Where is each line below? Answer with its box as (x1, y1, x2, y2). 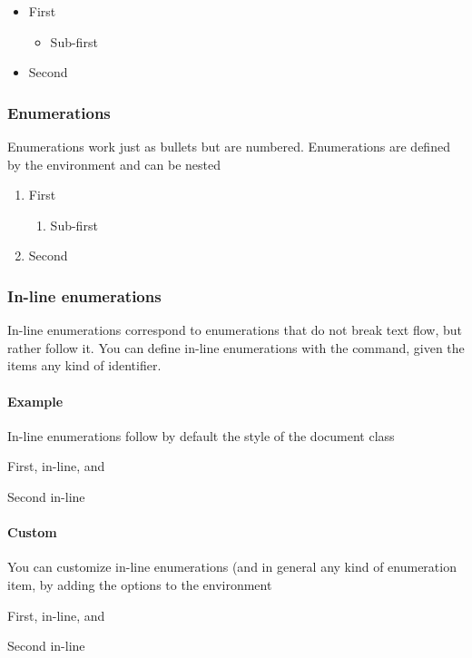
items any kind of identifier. (7, 356, 162, 375)
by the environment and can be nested (7, 154, 221, 173)
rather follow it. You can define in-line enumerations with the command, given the (7, 338, 465, 357)
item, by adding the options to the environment (7, 575, 272, 594)
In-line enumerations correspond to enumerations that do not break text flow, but (7, 320, 462, 339)
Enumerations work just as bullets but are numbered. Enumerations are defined (7, 137, 450, 155)
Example (7, 391, 64, 410)
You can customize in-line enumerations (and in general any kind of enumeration (7, 557, 457, 576)
